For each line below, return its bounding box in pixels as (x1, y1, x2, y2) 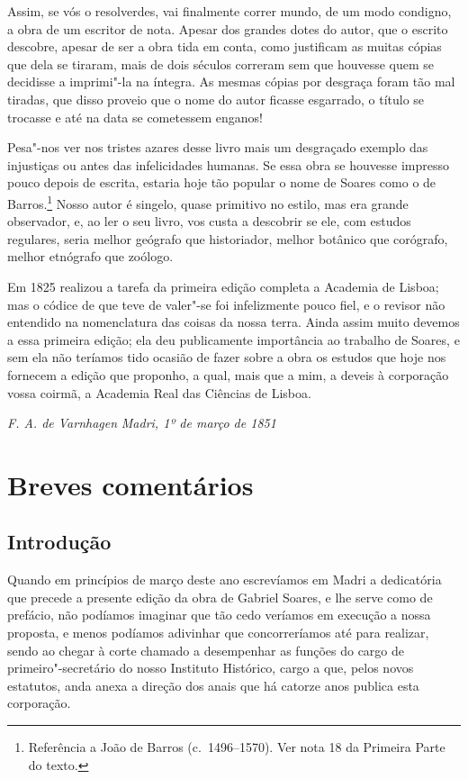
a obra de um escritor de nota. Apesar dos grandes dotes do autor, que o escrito (7, 19, 448, 38)
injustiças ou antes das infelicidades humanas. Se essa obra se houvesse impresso (7, 155, 450, 174)
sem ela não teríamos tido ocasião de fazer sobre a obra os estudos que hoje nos (7, 348, 446, 367)
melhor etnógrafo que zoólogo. (7, 247, 174, 266)
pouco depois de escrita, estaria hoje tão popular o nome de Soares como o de (7, 173, 436, 192)
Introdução (7, 528, 112, 556)
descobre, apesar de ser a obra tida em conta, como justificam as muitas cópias (7, 37, 442, 56)
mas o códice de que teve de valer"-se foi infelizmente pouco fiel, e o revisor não (7, 294, 445, 313)
